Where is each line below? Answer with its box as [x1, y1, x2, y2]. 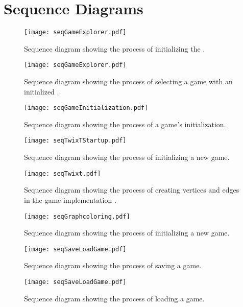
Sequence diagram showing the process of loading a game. [24, 293, 205, 303]
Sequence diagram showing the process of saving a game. [24, 260, 202, 271]
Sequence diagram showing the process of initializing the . [24, 43, 205, 54]
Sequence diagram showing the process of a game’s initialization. [24, 119, 226, 129]
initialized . [24, 86, 59, 97]
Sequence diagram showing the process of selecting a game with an [24, 76, 233, 87]
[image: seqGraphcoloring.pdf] [24, 212, 130, 220]
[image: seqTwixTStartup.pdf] [24, 137, 127, 145]
